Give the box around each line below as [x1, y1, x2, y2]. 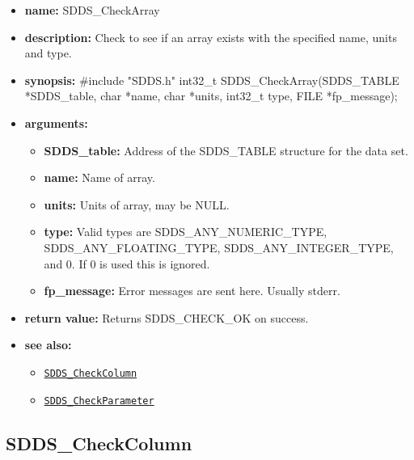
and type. [24, 44, 72, 61]
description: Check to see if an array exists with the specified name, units [24, 28, 397, 45]
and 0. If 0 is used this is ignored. [44, 255, 210, 272]
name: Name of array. [44, 169, 155, 186]
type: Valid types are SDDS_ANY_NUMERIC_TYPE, [44, 223, 327, 240]
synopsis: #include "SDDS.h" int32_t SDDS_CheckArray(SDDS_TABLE [24, 71, 399, 88]
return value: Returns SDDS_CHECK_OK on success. [24, 309, 309, 326]
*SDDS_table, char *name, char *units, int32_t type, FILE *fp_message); [24, 87, 398, 104]
